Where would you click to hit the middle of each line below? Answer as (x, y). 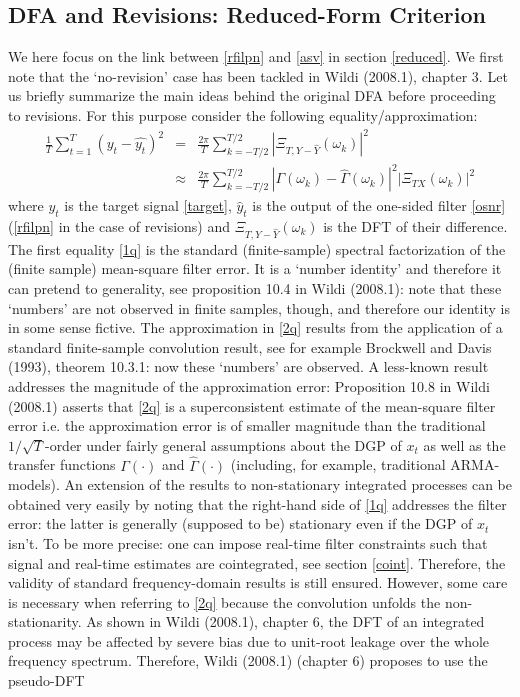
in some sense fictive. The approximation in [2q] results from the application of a (255, 327)
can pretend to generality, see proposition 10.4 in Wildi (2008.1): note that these (255, 287)
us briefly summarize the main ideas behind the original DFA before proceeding (252, 95)
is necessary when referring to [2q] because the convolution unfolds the (224, 601)
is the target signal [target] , (148, 205)
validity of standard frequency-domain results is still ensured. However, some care (258, 582)
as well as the (464, 444)
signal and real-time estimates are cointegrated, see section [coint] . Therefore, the (257, 562)
